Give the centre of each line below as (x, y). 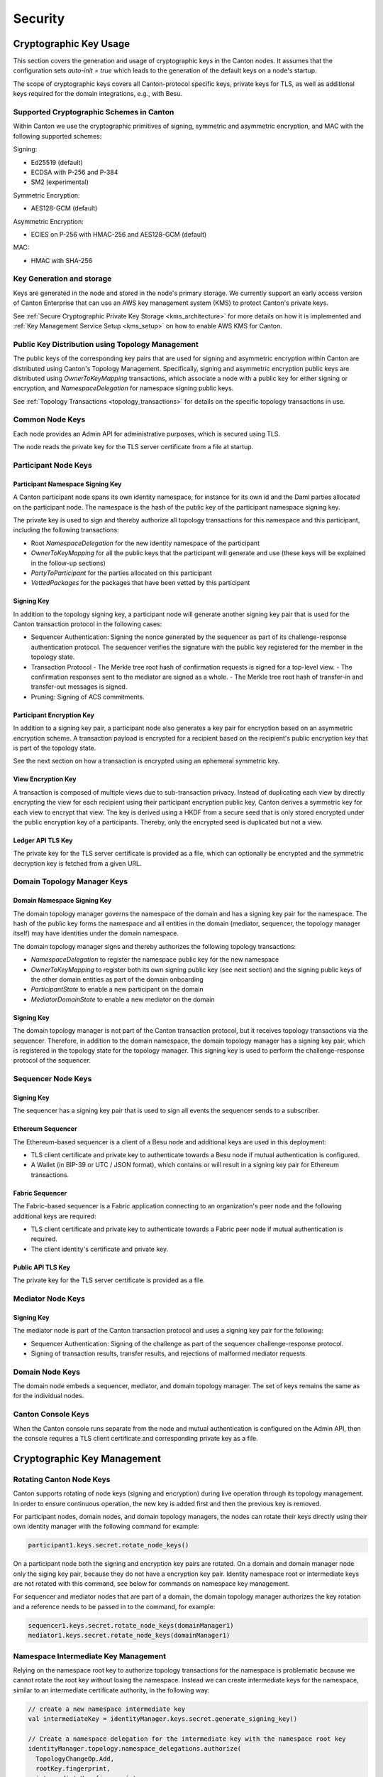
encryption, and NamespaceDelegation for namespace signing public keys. (123, 388)
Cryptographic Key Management (87, 1458)
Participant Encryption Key (54, 715)
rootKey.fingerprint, (73, 1769)
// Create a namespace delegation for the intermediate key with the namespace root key (187, 1739)
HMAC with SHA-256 (62, 260)
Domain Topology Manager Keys (70, 881)
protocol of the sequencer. (52, 1061)
